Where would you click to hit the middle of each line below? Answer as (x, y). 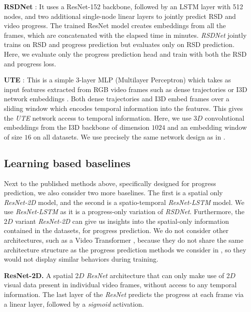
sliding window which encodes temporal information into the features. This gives (124, 108)
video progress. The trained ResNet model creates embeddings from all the (115, 25)
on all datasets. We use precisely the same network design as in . (129, 136)
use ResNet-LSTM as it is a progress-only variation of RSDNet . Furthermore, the (124, 211)
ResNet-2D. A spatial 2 (41, 275)
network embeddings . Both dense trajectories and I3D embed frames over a (117, 99)
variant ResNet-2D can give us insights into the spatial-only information (122, 221)
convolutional (225, 117)
